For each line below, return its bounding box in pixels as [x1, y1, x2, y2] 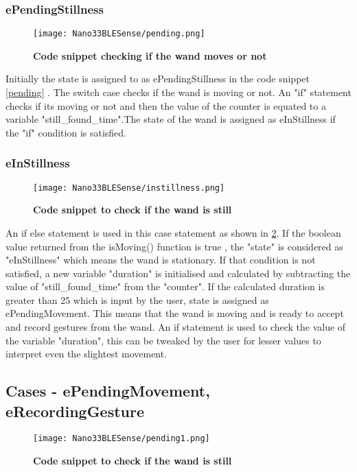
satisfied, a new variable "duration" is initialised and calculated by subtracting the [5, 265, 351, 280]
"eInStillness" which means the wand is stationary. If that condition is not [5, 252, 316, 267]
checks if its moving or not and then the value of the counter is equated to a [5, 98, 326, 113]
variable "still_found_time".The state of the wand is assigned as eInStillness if [5, 112, 336, 126]
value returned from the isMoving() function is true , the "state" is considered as [5, 239, 343, 253]
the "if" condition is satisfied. [5, 125, 126, 139]
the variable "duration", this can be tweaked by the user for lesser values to [5, 333, 321, 347]
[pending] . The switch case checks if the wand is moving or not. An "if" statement [5, 85, 352, 99]
